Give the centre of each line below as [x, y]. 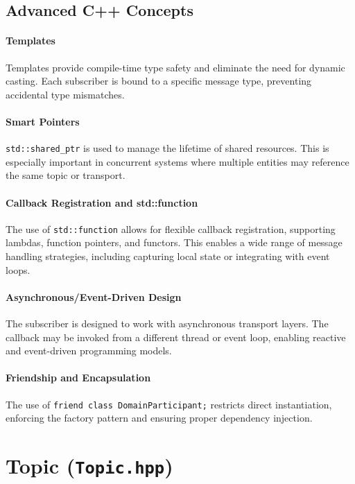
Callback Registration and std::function [102, 202]
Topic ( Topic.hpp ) [89, 466]
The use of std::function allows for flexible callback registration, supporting [171, 228]
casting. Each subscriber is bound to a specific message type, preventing [159, 81]
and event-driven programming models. [89, 351]
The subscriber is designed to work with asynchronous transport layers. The [167, 323]
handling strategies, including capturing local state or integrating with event [168, 256]
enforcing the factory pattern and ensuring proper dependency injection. [159, 418]
